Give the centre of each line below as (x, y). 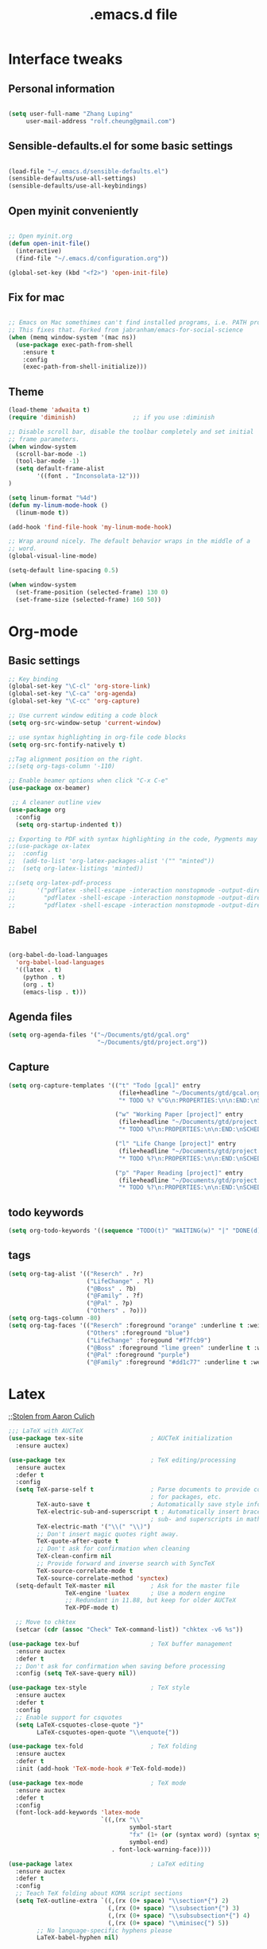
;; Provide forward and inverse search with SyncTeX (126, 1563)
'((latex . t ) (39, 970)
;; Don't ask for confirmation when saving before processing (120, 1666)
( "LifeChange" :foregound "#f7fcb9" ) (149, 1340)
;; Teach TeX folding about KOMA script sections (99, 1893)
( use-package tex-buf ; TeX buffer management (120, 1644)
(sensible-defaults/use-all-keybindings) (78, 186)
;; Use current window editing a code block (83, 715)
